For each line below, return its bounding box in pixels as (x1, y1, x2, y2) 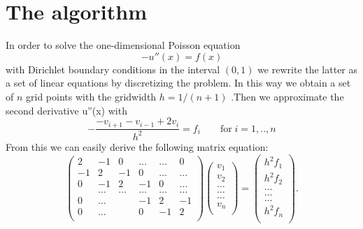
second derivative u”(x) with (6, 103, 127, 117)
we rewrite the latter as (257, 61, 358, 76)
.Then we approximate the (231, 89, 344, 103)
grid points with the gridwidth (26, 89, 157, 103)
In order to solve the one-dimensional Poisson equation (6, 38, 241, 52)
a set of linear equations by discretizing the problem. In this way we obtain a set (6, 75, 351, 90)
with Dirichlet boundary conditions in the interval (6, 61, 220, 76)
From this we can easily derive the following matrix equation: (6, 139, 269, 154)
